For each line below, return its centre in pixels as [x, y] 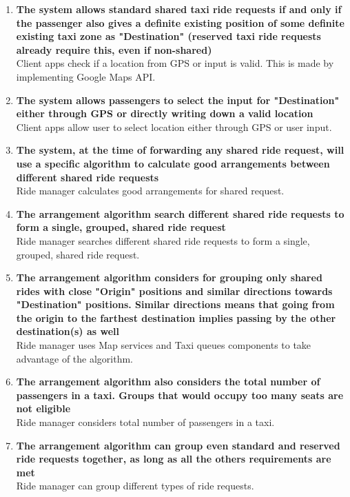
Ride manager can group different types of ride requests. [135, 486]
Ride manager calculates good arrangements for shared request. [150, 191]
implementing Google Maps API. [86, 76]
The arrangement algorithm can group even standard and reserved [178, 445]
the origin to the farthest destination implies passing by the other [176, 317]
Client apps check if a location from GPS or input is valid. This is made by [175, 63]
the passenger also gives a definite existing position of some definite [180, 22]
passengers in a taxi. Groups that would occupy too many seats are [180, 395]
